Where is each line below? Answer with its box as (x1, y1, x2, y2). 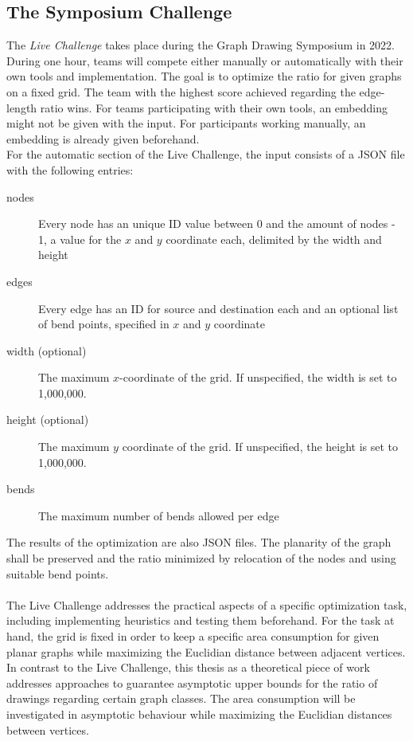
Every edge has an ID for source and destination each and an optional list (38, 300, 399, 316)
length (6, 99, 37, 116)
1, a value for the (38, 230, 122, 247)
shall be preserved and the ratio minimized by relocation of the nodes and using (6, 550, 396, 567)
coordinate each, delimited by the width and (166, 230, 382, 247)
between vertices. (6, 721, 89, 738)
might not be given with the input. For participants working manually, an (6, 115, 366, 131)
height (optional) (6, 411, 89, 428)
